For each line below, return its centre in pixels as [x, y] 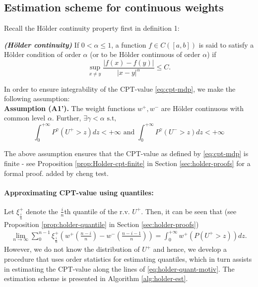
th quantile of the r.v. [97, 211]
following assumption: [37, 98]
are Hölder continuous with [202, 108]
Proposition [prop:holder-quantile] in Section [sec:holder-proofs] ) [101, 224]
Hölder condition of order [42, 54]
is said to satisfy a [226, 44]
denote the [42, 211]
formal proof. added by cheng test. [56, 173]
